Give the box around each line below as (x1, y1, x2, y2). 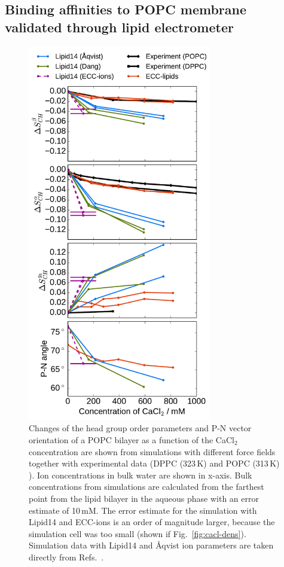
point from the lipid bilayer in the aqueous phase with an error (29, 492, 259, 504)
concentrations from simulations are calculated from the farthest (29, 480, 264, 493)
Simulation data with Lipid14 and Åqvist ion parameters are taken (29, 539, 274, 551)
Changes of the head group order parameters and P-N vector (29, 422, 252, 434)
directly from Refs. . (29, 550, 104, 563)
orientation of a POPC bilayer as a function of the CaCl (29, 434, 234, 446)
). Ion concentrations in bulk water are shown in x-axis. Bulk (29, 468, 252, 481)
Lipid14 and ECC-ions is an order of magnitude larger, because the (29, 516, 275, 528)
